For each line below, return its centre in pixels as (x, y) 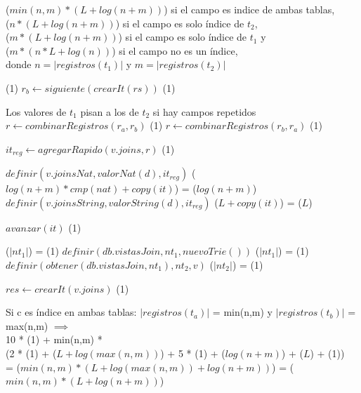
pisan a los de (110, 111)
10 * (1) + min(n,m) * (54, 339)
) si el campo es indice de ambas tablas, (249, 9)
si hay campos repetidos (204, 111)
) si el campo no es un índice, (175, 50)
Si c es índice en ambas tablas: (71, 312)
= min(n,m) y (243, 312)
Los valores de (36, 111)
